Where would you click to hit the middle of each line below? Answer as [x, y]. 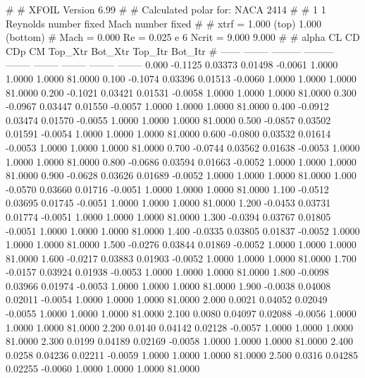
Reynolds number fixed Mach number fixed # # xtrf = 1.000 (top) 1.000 [164, 23]
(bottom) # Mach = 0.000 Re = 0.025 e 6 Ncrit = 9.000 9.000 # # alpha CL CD [183, 37]
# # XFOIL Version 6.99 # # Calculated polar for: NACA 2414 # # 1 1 [166, 9]
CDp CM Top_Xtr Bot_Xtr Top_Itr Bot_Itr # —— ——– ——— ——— [170, 50]
